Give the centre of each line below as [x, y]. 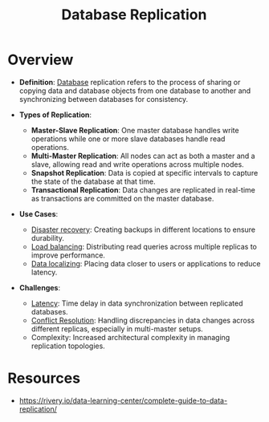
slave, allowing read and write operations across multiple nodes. [137, 164]
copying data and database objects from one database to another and [135, 91]
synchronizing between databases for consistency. [104, 99]
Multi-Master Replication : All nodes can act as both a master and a [143, 156]
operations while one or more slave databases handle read [128, 139]
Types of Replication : [55, 115]
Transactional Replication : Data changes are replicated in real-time [143, 189]
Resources [44, 378]
